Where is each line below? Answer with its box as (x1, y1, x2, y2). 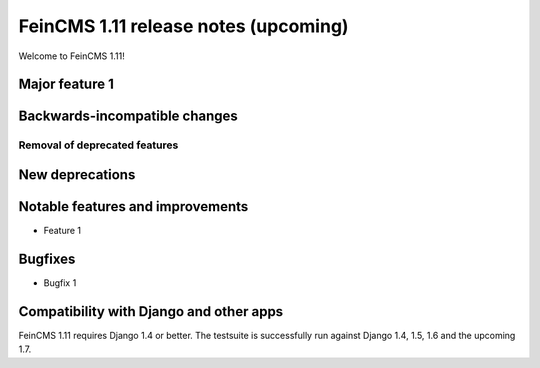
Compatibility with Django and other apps (18, 303, 284, 320)
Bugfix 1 (43, 276, 77, 289)
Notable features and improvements (18, 198, 249, 215)
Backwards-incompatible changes (18, 108, 239, 125)
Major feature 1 (18, 76, 115, 93)
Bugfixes (18, 250, 76, 267)
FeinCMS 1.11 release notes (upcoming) (18, 15, 349, 37)
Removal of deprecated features (18, 138, 179, 152)
